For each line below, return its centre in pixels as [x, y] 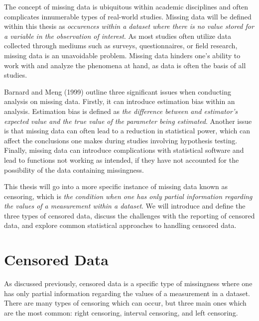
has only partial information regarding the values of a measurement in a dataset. [127, 293]
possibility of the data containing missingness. [74, 169]
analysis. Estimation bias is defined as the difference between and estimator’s [121, 111]
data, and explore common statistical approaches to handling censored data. [120, 225]
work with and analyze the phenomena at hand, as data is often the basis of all [125, 65]
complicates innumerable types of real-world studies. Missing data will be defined [128, 16]
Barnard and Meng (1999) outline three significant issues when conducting [118, 91]
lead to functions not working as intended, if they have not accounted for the [122, 160]
